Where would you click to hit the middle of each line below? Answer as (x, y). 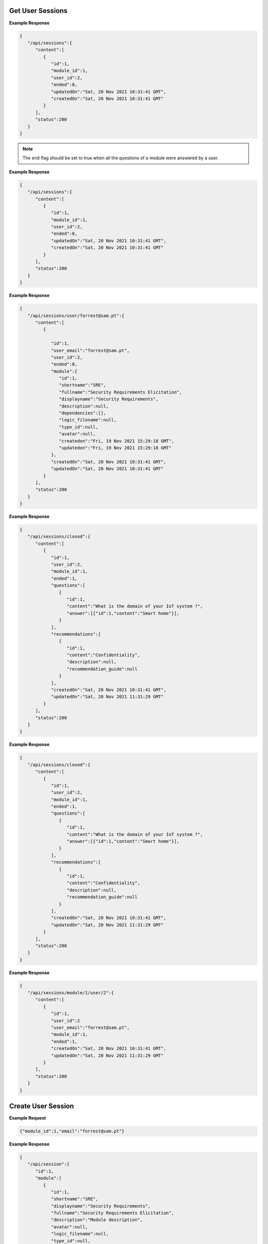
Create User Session (42, 1106)
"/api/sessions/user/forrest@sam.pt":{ (76, 315)
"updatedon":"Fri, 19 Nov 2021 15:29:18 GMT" (115, 448)
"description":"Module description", (97, 1220)
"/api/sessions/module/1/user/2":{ (71, 993)
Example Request (28, 1118)
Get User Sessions (38, 11)
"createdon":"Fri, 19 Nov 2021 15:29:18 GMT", (116, 441)
